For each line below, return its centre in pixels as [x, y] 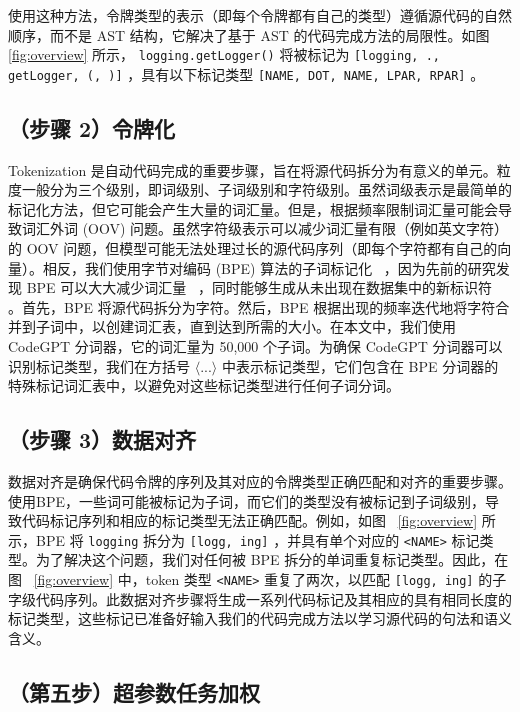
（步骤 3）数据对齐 [102, 439]
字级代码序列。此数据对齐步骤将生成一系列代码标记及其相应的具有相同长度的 [260, 598]
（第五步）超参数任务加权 [134, 691]
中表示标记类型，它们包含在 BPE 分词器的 [360, 365]
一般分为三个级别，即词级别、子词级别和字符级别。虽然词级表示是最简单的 [266, 189]
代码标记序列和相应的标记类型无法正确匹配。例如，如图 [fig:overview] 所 [258, 520]
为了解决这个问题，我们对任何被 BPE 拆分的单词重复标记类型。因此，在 [272, 559]
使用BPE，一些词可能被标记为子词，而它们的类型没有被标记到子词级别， [246, 500]
